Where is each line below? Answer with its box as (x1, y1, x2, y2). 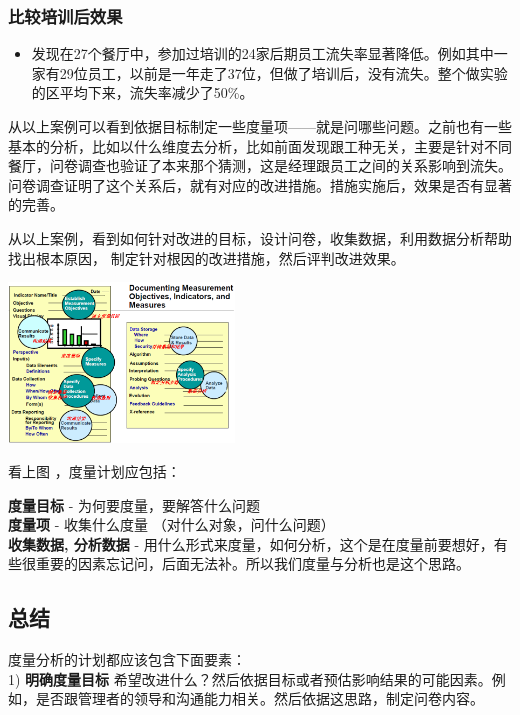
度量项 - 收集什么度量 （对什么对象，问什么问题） (8, 514, 335, 535)
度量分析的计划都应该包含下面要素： (8, 649, 246, 670)
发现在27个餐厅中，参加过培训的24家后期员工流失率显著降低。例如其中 (31, 43, 494, 64)
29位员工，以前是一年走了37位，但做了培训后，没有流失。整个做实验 (59, 62, 508, 83)
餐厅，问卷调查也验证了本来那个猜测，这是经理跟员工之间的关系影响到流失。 (8, 155, 512, 176)
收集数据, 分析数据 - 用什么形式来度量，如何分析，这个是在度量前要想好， (8, 533, 494, 554)
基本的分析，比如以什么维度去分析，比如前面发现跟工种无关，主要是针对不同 (8, 135, 512, 156)
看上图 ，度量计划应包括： (8, 460, 181, 481)
